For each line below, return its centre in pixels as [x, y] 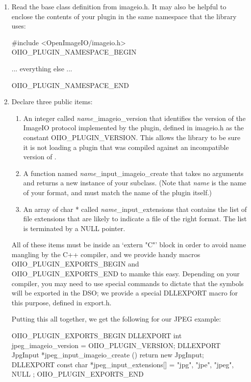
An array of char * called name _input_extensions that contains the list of [135, 209]
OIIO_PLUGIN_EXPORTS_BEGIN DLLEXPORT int [97, 336]
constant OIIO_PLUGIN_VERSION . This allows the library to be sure [132, 137]
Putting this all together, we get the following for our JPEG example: [116, 319]
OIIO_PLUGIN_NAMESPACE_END [70, 85]
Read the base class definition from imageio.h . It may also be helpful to [119, 6]
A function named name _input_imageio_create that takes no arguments [133, 173]
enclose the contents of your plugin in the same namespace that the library [124, 16]
